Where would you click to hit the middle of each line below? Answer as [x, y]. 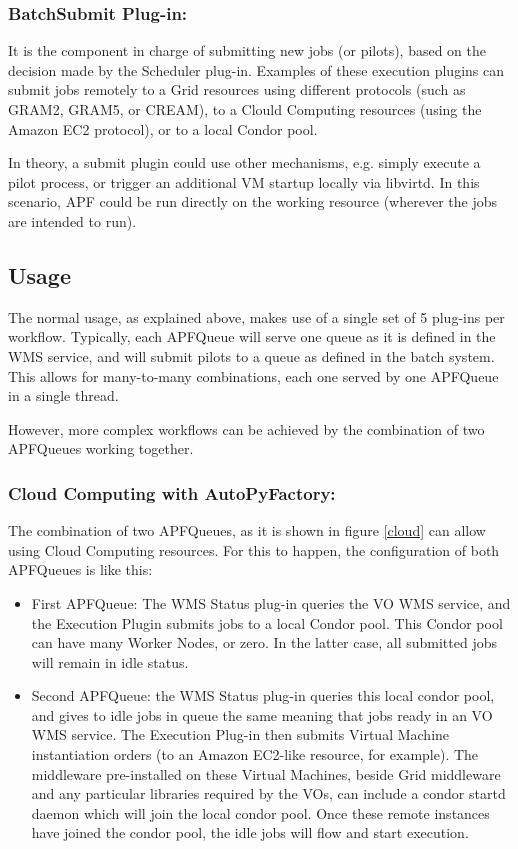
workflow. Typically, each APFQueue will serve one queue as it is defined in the [252, 336]
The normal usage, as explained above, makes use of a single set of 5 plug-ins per [256, 316]
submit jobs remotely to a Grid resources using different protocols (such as [237, 89]
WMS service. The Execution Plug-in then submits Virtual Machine [240, 734]
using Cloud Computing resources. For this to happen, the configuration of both [254, 549]
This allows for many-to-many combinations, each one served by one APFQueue [253, 375]
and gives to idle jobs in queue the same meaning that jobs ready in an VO [262, 714]
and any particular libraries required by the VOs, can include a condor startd [268, 793]
